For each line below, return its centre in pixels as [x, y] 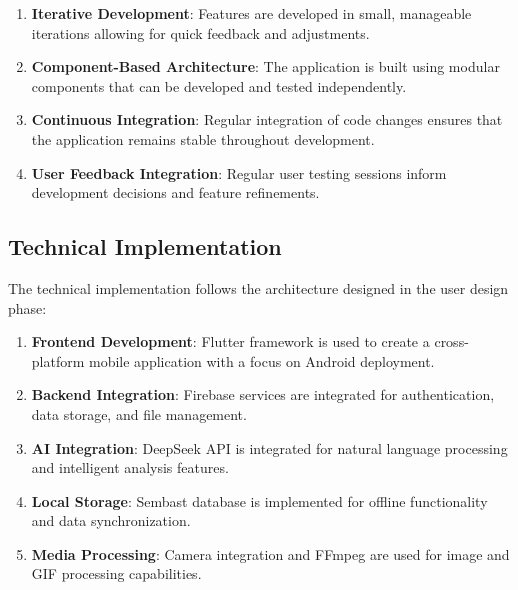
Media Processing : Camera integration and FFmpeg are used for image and [270, 553]
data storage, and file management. [139, 413]
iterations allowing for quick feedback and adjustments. [200, 32]
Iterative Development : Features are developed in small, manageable [251, 13]
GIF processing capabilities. [116, 573]
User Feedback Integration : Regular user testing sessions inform [239, 172]
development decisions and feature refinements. [175, 192]
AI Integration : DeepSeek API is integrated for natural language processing [269, 447]
